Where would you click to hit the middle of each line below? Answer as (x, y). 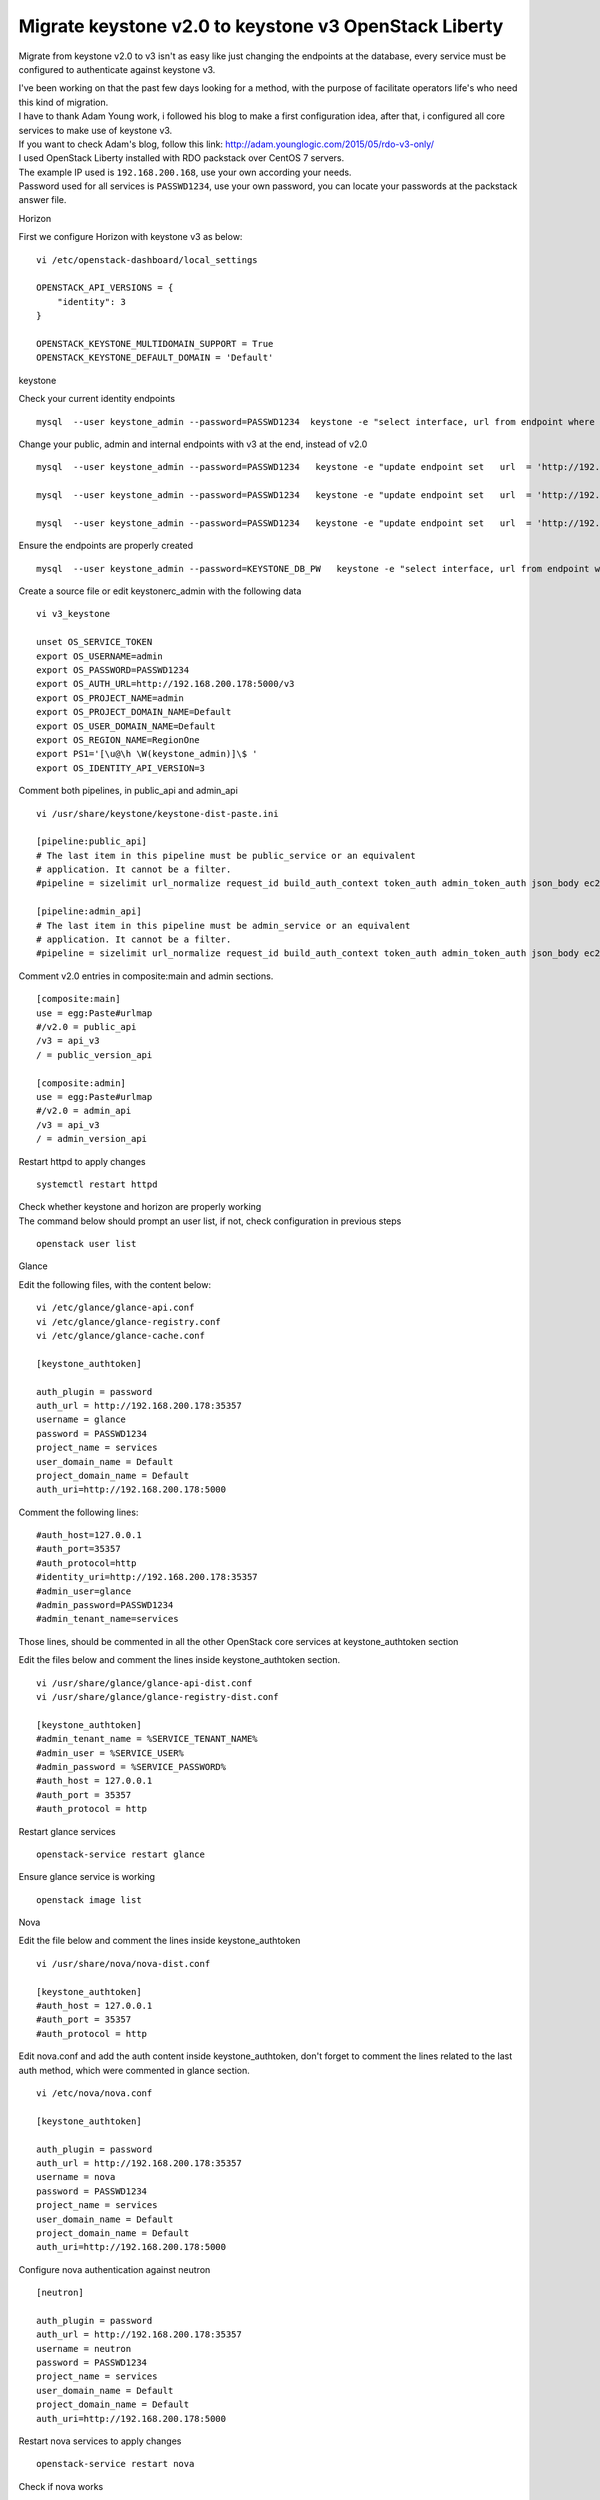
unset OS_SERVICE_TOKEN (94, 642)
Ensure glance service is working (86, 1877)
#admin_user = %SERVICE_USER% (110, 1753)
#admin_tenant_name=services (107, 1619)
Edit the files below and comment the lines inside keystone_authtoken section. (179, 1660)
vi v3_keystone (73, 614)
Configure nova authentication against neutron (114, 2269)
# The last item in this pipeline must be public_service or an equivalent (226, 855)
